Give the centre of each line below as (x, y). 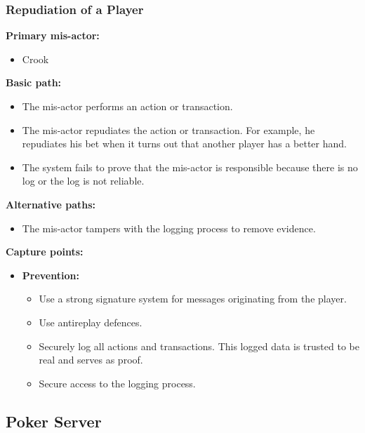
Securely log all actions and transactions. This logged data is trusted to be (199, 346)
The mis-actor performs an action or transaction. (127, 106)
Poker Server (54, 421)
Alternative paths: (51, 204)
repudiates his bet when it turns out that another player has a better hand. (184, 144)
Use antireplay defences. (91, 322)
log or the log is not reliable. (83, 181)
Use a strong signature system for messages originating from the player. (193, 299)
